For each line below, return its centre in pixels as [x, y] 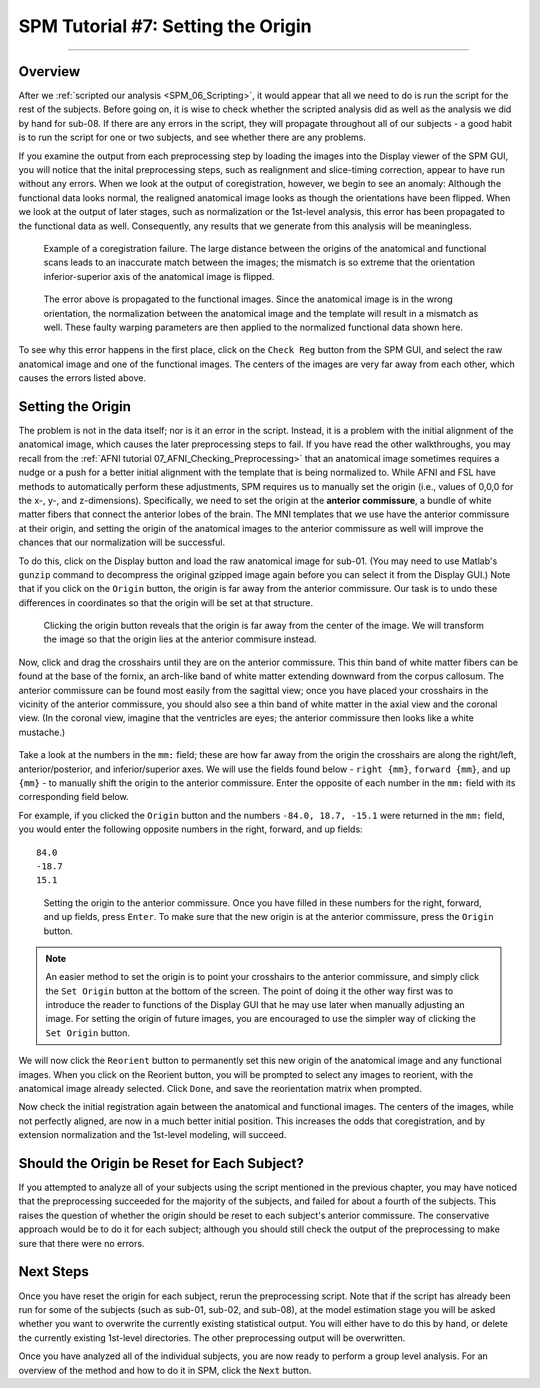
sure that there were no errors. [81, 1243]
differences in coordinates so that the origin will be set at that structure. [166, 602]
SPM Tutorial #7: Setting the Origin [165, 26]
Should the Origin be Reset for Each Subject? [161, 1163]
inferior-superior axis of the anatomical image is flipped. [159, 276]
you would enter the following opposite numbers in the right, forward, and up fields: [191, 829]
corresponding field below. [73, 797]
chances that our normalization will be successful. [121, 542]
